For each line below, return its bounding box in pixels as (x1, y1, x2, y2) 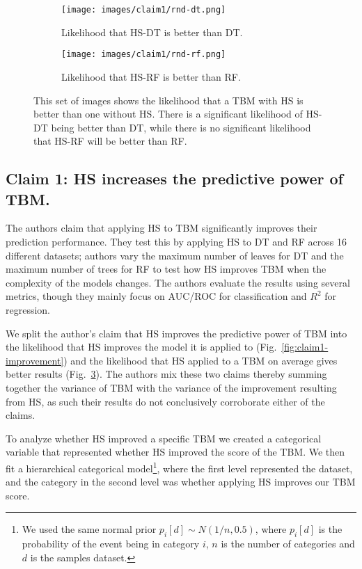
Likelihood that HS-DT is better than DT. (61, 24, 243, 39)
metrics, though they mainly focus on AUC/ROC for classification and (6, 289, 307, 303)
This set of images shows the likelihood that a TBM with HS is (33, 93, 304, 107)
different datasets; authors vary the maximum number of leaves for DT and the (6, 248, 344, 262)
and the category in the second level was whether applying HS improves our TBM (6, 474, 356, 489)
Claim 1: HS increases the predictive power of (6, 168, 343, 189)
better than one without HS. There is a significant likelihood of (33, 106, 303, 121)
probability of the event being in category (22, 536, 200, 551)
